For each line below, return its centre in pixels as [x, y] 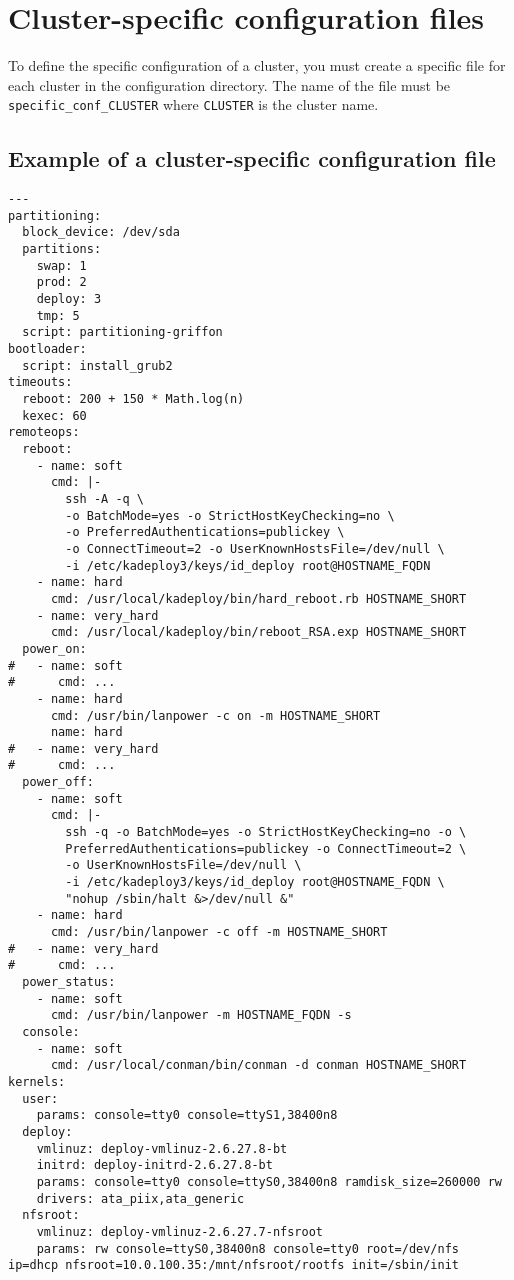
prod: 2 [61, 282]
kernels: [37, 1081]
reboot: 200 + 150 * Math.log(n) [133, 399]
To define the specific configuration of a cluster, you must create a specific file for [257, 65]
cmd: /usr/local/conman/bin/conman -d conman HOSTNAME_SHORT [258, 1065]
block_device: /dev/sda [101, 232]
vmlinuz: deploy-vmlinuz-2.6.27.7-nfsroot [179, 1231]
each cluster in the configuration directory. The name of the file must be [229, 84]
